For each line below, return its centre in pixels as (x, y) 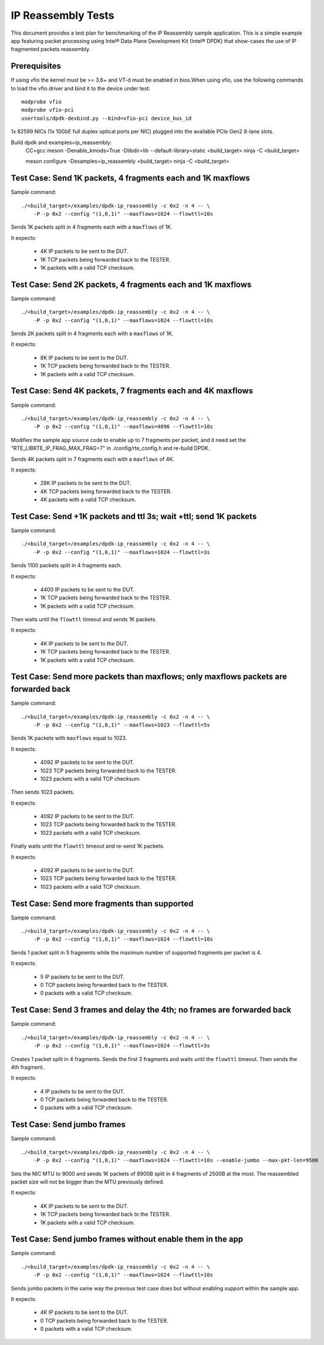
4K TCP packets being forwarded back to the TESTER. (106, 491)
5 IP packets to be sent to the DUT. (82, 976)
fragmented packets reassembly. (51, 49)
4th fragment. (28, 1067)
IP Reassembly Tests (63, 15)
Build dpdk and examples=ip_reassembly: (61, 142)
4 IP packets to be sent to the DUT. (83, 1091)
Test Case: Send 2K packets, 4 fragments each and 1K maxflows (131, 284)
